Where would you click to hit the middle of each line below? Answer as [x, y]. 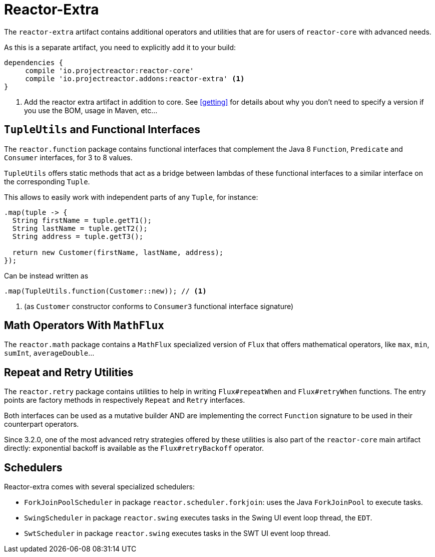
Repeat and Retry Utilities [69, 372]
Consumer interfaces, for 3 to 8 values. [68, 157]
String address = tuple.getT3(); [78, 236]
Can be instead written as [46, 275]
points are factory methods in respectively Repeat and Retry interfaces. [125, 400]
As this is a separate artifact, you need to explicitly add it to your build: [120, 47]
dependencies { [34, 62]
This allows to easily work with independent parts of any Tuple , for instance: [131, 197]
